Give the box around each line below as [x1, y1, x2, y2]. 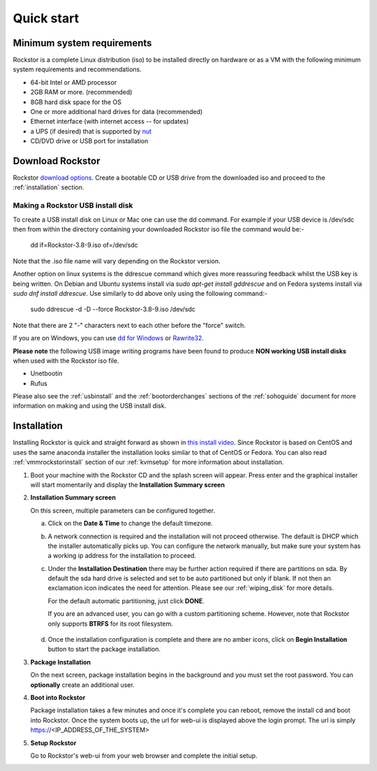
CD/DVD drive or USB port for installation [30, 137, 149, 145]
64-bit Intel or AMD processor [30, 78, 117, 87]
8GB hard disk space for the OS [30, 98, 121, 106]
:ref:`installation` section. [13, 183, 84, 192]
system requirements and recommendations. [13, 65, 142, 73]
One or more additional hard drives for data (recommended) [30, 108, 203, 116]
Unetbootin [30, 369, 63, 377]
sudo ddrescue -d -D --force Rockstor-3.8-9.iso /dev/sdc [30, 305, 195, 314]
